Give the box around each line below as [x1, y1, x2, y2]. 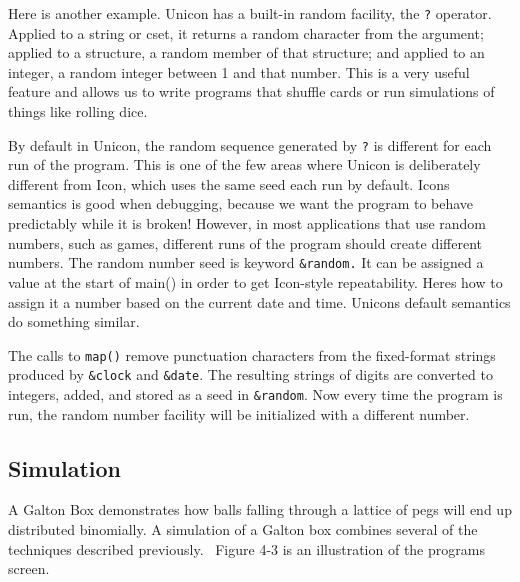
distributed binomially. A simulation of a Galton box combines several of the [8, 519, 478, 540]
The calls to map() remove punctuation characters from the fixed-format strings [8, 344, 496, 365]
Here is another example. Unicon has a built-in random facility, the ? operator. [8, 3, 492, 23]
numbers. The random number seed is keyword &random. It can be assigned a [8, 252, 484, 273]
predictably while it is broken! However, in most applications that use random [8, 213, 487, 234]
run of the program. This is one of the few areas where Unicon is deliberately [8, 154, 481, 175]
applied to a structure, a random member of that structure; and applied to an [8, 42, 485, 63]
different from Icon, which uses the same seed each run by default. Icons [8, 173, 450, 194]
